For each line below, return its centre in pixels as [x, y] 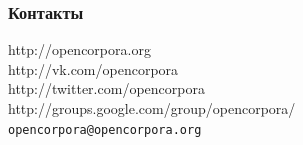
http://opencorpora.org [79, 49]
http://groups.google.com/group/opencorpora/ [152, 108]
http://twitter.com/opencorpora [106, 88]
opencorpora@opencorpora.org [105, 129]
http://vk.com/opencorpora [93, 68]
